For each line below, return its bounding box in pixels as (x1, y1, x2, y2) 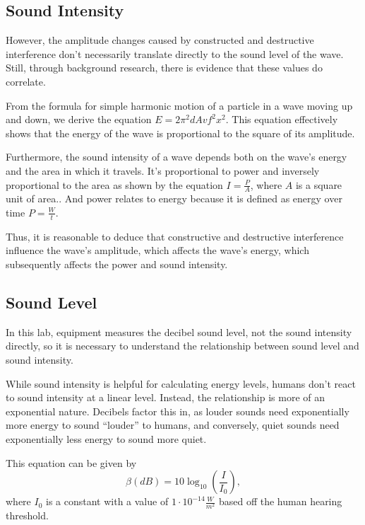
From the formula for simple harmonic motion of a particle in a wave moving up (6, 98, 353, 112)
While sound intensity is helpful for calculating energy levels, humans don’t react (6, 376, 356, 391)
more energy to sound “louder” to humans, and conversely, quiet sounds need (6, 417, 340, 432)
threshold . (6, 508, 49, 523)
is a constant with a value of (46, 494, 169, 509)
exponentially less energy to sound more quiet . (6, 431, 207, 446)
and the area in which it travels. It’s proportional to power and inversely (6, 163, 320, 178)
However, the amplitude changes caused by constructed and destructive (6, 33, 314, 47)
